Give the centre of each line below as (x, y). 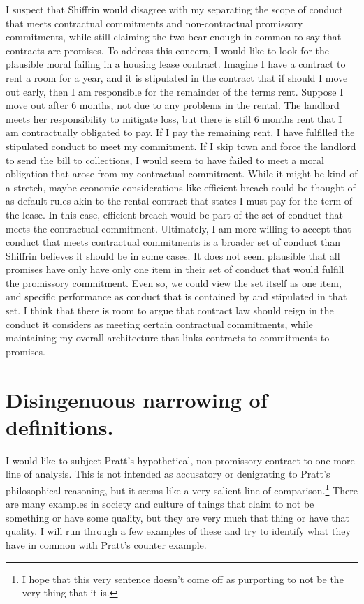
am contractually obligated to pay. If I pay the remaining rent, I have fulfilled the (180, 132)
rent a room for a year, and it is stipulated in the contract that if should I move (177, 77)
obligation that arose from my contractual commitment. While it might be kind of (182, 174)
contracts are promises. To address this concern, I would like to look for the (168, 50)
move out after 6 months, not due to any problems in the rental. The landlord (173, 105)
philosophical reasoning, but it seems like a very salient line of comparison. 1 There (182, 489)
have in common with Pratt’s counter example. (106, 544)
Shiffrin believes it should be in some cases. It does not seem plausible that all (173, 255)
